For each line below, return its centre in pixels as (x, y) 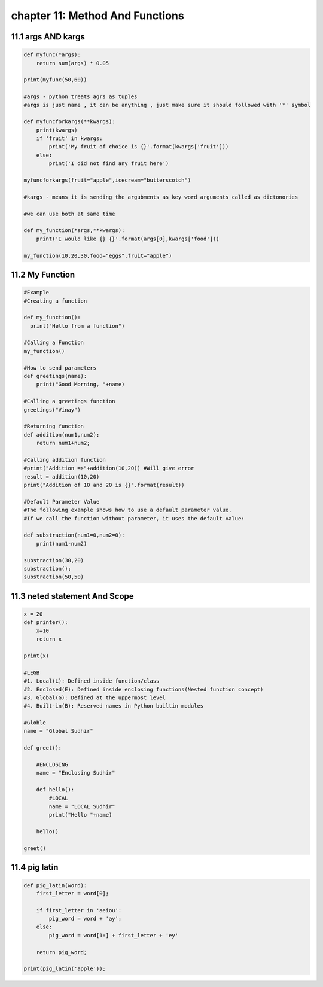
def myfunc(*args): (52, 55)
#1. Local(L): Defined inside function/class (92, 681)
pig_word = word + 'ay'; (85, 919)
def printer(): (46, 622)
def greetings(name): (55, 376)
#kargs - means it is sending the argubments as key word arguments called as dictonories (161, 197)
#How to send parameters (60, 368)
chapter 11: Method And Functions (98, 16)
